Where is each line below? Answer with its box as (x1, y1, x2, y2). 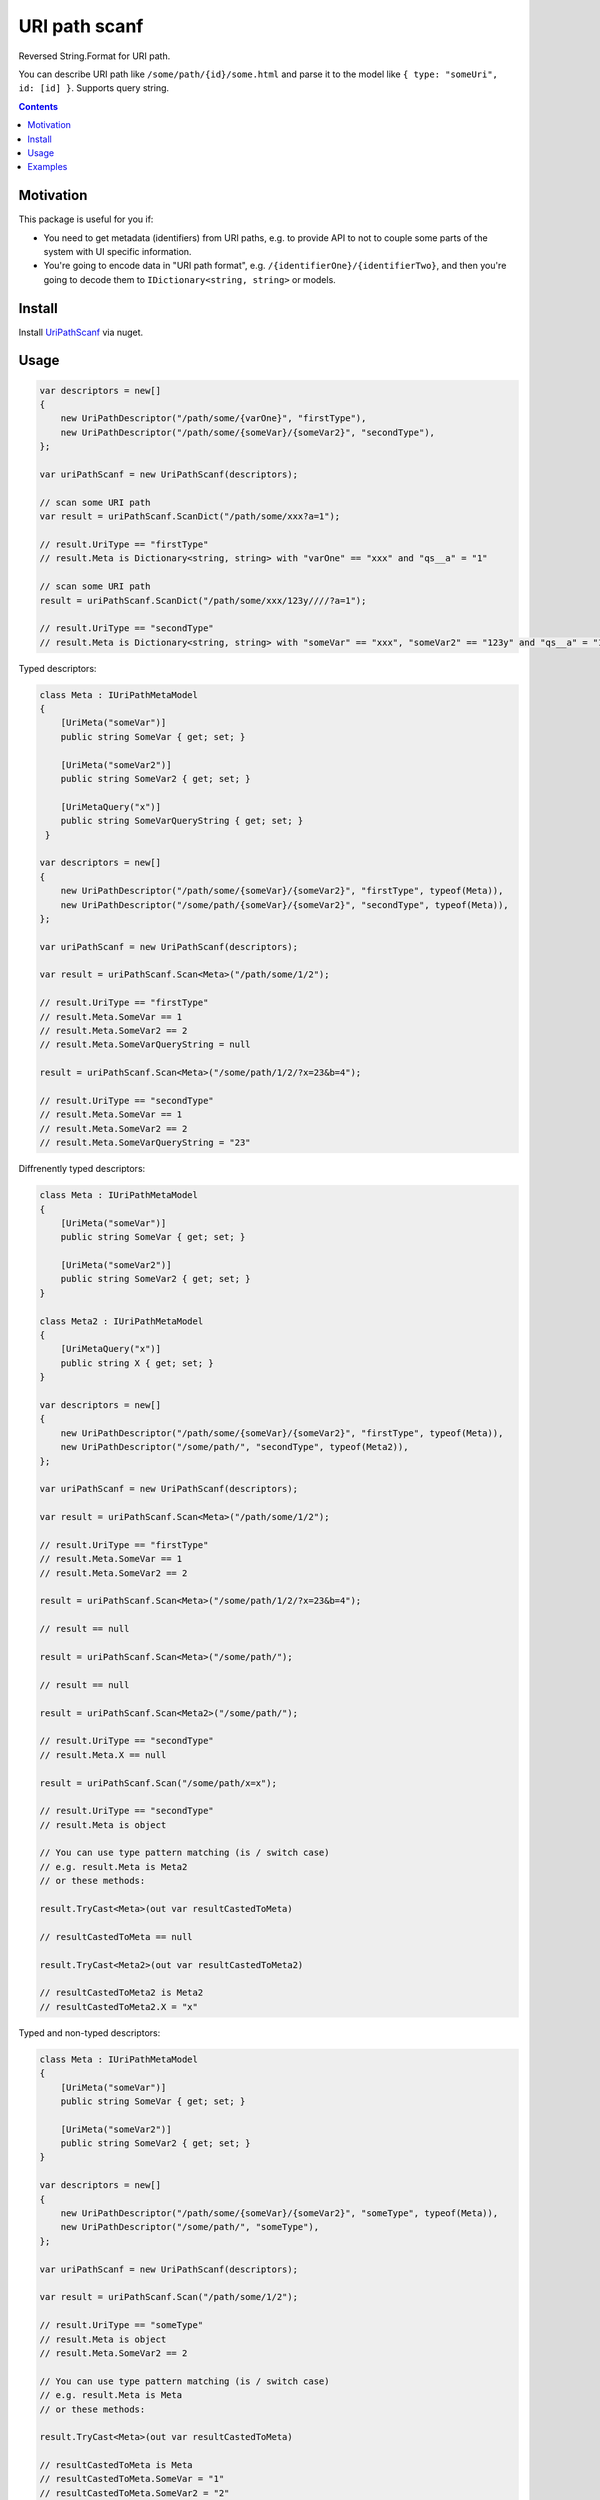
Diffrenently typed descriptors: (18, 1163, 146, 1175)
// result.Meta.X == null (39, 1749, 167, 1760)
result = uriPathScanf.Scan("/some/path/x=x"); (39, 1777, 277, 1789)
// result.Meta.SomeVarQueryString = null (39, 1039, 251, 1050)
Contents (18, 100, 59, 112)
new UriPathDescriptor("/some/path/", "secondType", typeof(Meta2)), (60, 1441, 409, 1453)
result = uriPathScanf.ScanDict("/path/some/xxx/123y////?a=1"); (39, 595, 367, 606)
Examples (27, 161, 68, 173)
